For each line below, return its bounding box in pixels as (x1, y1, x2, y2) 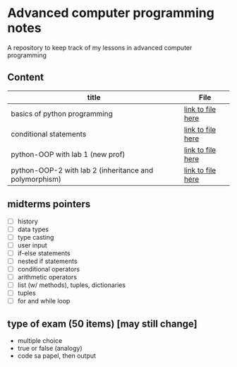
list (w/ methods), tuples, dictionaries (17, 281, 126, 289)
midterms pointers (7, 198, 91, 210)
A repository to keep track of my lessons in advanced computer (7, 43, 193, 52)
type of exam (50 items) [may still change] (7, 318, 197, 330)
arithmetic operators (17, 273, 78, 281)
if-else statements (17, 249, 71, 257)
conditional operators (17, 264, 80, 273)
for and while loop (17, 297, 71, 305)
